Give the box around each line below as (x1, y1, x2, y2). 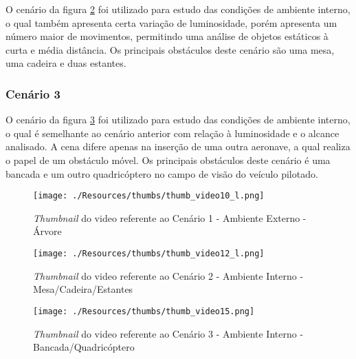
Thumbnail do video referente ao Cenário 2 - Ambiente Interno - (33, 268, 304, 283)
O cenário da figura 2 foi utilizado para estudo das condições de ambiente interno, (5, 2, 351, 16)
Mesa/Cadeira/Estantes (33, 282, 133, 296)
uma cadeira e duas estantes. (5, 56, 126, 70)
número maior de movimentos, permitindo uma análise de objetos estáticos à (5, 29, 329, 43)
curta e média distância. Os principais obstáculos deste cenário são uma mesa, (5, 42, 335, 57)
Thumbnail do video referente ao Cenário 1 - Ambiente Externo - (33, 210, 307, 225)
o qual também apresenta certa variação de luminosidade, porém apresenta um (5, 15, 337, 30)
